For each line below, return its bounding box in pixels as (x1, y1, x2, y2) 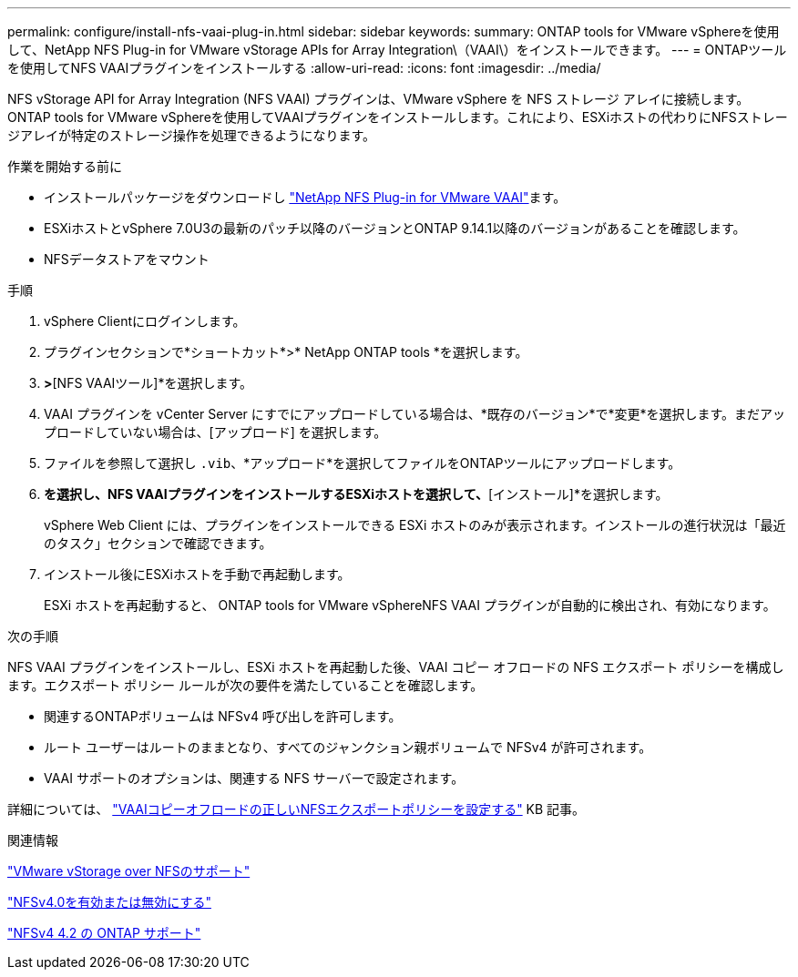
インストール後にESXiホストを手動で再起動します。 (44, 566, 351, 582)
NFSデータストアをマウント (44, 251, 210, 267)
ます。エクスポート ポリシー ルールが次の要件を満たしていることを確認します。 (7, 677, 484, 693)
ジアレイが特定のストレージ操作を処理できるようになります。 (7, 127, 376, 143)
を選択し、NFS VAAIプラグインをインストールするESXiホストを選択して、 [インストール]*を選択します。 (44, 486, 669, 502)
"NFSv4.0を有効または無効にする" (7, 894, 211, 910)
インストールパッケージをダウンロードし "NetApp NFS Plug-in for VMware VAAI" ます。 (44, 189, 567, 205)
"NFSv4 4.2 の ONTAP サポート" (7, 925, 201, 941)
